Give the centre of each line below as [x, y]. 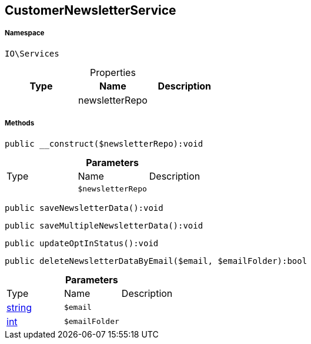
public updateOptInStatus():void [82, 243]
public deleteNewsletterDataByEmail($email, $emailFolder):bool [156, 261]
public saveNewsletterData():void [84, 208]
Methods [20, 123]
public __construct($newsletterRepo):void [104, 143]
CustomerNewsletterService [91, 10]
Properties [113, 72]
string [19, 307]
